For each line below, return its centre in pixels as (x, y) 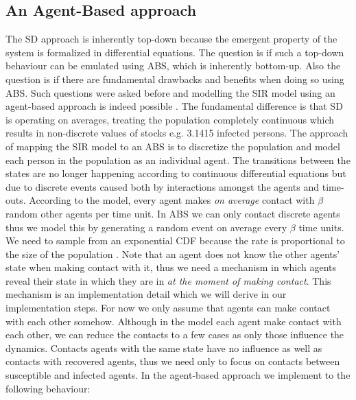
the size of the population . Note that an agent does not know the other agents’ (173, 254)
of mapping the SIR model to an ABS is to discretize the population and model (173, 146)
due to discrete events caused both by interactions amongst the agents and (163, 186)
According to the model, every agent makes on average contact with (172, 200)
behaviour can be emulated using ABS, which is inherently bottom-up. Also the (173, 66)
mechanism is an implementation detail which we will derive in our (146, 294)
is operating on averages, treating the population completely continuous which (170, 119)
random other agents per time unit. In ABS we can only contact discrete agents (173, 213)
